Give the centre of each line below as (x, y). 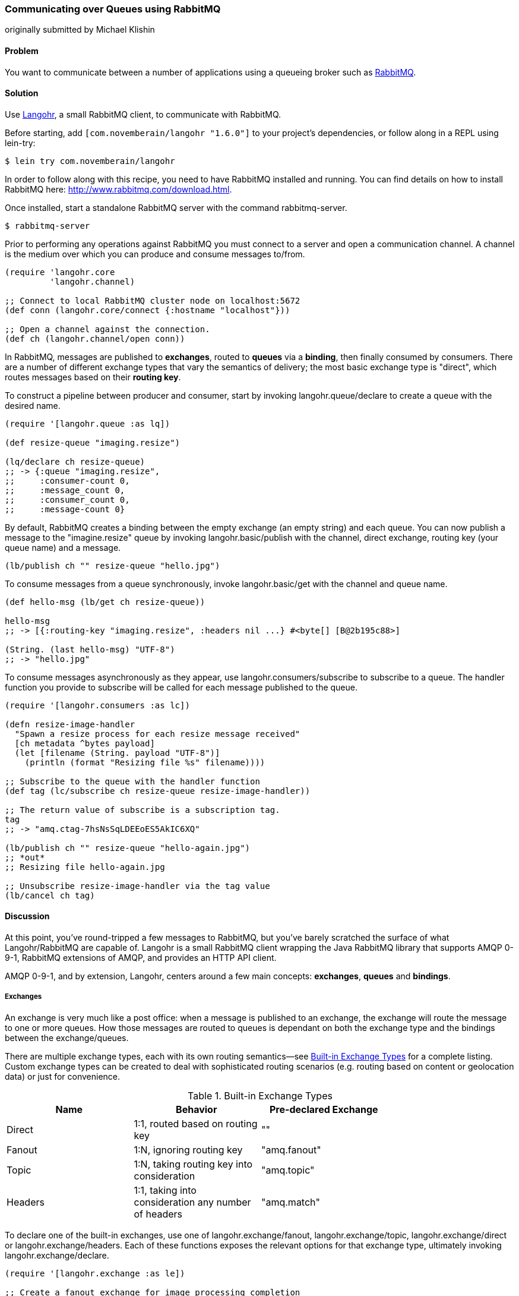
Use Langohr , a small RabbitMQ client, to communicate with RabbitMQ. (143, 114)
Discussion (27, 916)
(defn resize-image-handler (70, 724)
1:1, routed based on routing (196, 1123)
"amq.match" (291, 1202)
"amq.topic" (288, 1170)
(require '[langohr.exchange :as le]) (95, 1273)
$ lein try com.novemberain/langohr (90, 161)
